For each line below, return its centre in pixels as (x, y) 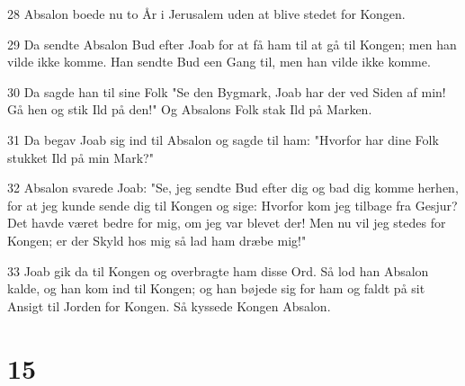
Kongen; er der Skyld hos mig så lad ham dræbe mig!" (157, 240)
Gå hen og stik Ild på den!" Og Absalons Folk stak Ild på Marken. (190, 109)
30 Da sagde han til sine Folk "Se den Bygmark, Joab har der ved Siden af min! (227, 91)
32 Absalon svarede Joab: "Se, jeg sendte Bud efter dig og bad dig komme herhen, (233, 188)
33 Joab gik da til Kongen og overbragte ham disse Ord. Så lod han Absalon (218, 270)
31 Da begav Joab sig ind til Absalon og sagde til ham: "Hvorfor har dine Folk (223, 139)
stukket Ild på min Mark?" (80, 157)
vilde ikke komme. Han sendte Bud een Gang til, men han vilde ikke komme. (219, 62)
